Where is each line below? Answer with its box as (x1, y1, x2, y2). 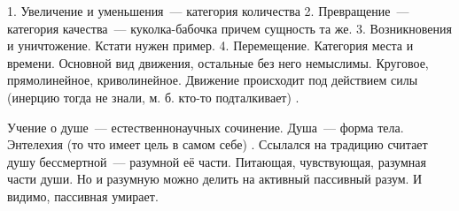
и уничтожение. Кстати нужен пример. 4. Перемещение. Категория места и (7, 36, 414, 55)
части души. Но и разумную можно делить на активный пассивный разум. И (7, 170, 423, 188)
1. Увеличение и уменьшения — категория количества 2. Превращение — (7, 2, 409, 19)
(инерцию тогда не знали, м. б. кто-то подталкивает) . (7, 87, 300, 106)
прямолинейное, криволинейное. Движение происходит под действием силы (7, 71, 418, 89)
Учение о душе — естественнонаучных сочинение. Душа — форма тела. (7, 117, 404, 136)
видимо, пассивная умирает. (7, 186, 159, 205)
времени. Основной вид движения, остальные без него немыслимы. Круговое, (7, 53, 429, 72)
